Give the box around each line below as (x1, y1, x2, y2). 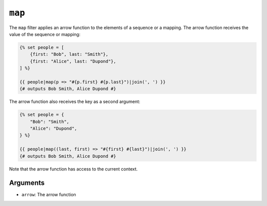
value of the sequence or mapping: (9, 31, 81, 37)
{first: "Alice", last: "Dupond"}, (30, 58, 116, 64)
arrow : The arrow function (21, 192, 76, 198)
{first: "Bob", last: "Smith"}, (30, 52, 109, 57)
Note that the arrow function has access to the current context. (9, 166, 138, 172)
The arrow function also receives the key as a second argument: (9, 99, 140, 104)
